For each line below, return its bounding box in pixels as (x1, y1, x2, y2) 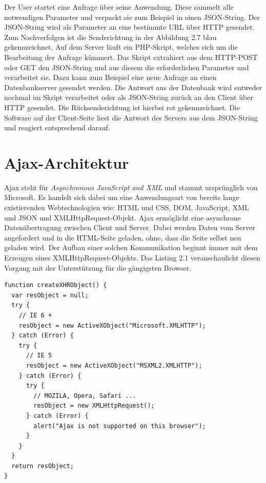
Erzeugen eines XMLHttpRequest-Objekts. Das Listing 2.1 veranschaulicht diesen (4, 252, 260, 263)
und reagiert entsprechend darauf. (4, 122, 110, 133)
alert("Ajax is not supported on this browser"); (33, 422, 206, 430)
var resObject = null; (11, 291, 89, 299)
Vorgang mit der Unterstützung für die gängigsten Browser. (4, 262, 192, 273)
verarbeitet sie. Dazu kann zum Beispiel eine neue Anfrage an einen (4, 72, 217, 83)
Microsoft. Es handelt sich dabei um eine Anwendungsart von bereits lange (4, 192, 239, 203)
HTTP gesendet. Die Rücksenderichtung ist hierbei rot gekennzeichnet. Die (4, 102, 240, 112)
